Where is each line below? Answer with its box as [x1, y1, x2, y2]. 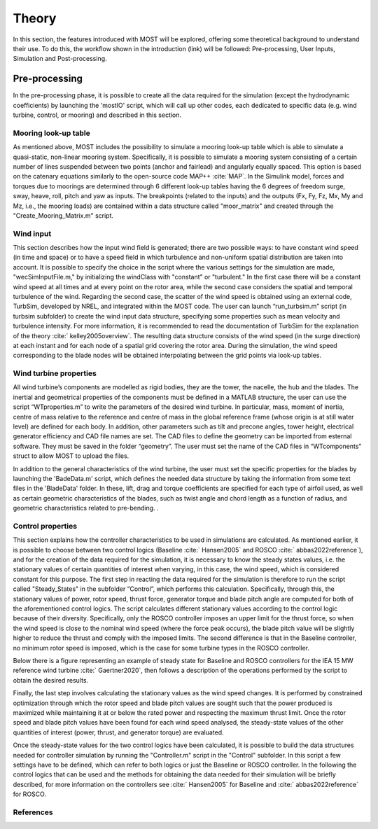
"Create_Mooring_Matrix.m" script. [13, 211, 114, 220]
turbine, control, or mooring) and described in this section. [13, 111, 182, 119]
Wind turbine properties [13, 368, 97, 378]
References [13, 807, 53, 817]
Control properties [13, 521, 77, 531]
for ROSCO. [13, 790, 47, 798]
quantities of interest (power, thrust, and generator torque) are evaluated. [13, 728, 224, 737]
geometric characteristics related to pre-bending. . [13, 504, 159, 513]
